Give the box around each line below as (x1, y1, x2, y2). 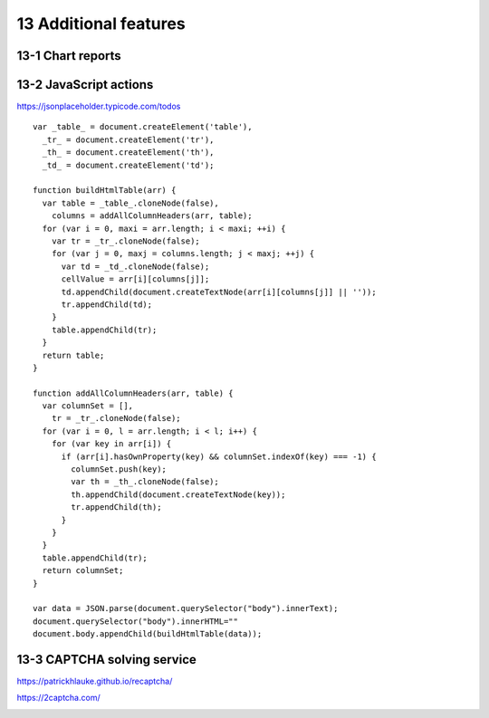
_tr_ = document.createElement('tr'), (42, 134, 215, 145)
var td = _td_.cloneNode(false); (61, 261, 210, 272)
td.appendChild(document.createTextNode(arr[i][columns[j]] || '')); (61, 286, 377, 297)
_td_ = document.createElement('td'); (42, 159, 215, 170)
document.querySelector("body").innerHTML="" (33, 616, 239, 627)
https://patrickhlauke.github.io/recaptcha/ (16, 675, 173, 686)
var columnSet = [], (42, 401, 134, 411)
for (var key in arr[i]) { (51, 439, 172, 449)
